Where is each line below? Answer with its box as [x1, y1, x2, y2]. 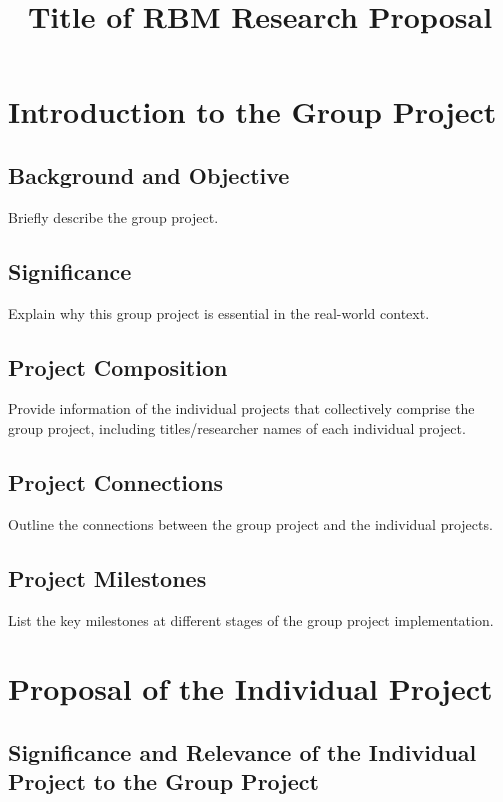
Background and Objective [8, 159, 290, 190]
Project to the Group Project [8, 766, 319, 797]
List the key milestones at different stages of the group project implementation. [8, 609, 494, 630]
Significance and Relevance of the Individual [8, 736, 477, 767]
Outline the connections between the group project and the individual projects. [8, 513, 493, 534]
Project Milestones [8, 562, 207, 593]
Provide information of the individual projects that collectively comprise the [8, 398, 475, 419]
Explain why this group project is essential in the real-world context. [8, 302, 430, 323]
